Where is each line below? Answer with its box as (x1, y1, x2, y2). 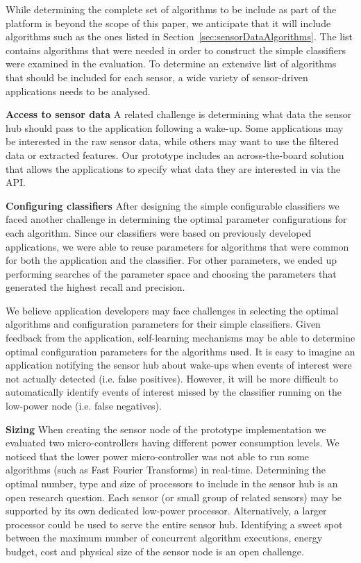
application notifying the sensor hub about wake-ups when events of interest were (6, 358, 352, 372)
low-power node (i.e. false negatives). (6, 398, 162, 413)
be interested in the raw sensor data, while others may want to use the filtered (6, 134, 339, 149)
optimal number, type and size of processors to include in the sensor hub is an (6, 476, 338, 490)
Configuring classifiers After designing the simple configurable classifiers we (6, 198, 339, 212)
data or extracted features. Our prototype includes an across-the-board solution (6, 147, 344, 162)
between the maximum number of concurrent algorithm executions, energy (6, 530, 323, 545)
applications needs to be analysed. (6, 83, 151, 98)
